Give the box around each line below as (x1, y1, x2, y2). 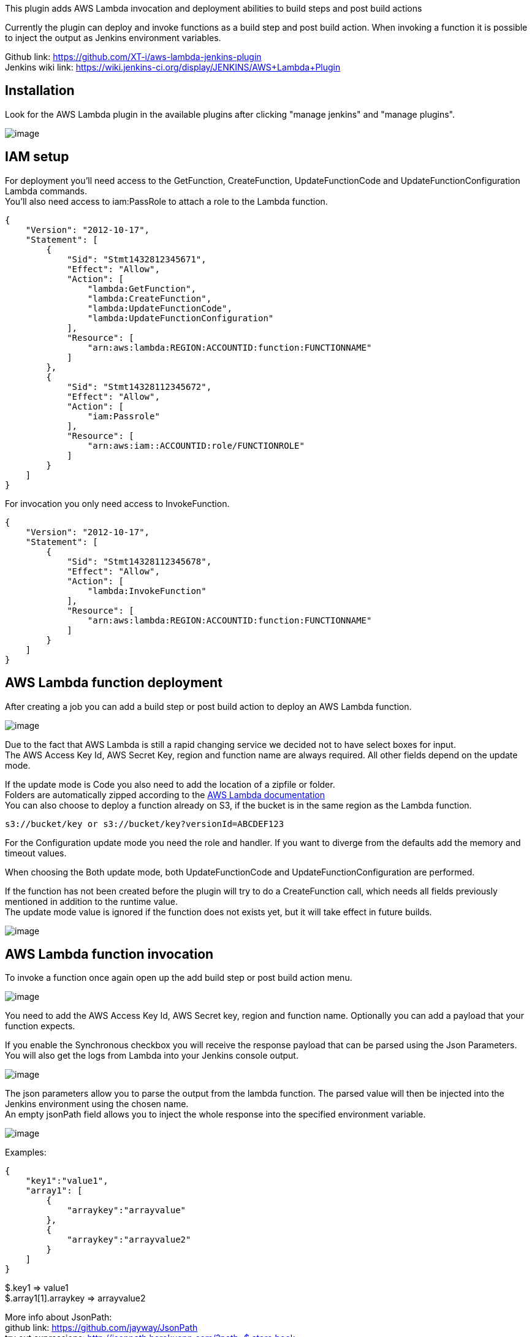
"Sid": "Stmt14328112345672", (67, 381, 212, 392)
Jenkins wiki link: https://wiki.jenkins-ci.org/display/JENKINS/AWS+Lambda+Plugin (5, 62, 341, 72)
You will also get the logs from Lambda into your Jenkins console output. (5, 1050, 298, 1061)
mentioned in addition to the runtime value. (5, 896, 178, 907)
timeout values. (5, 847, 67, 858)
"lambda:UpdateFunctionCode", (87, 303, 232, 313)
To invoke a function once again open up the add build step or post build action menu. (5, 972, 352, 983)
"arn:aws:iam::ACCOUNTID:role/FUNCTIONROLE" (87, 440, 305, 451)
